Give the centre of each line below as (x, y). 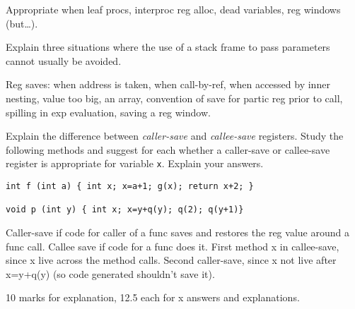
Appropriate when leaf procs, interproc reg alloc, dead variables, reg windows (173, 9)
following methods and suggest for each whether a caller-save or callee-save (168, 149)
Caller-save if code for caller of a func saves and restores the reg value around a (177, 232)
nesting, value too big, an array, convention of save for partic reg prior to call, (174, 98)
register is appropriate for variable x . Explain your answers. (135, 163)
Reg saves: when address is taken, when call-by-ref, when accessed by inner (168, 84)
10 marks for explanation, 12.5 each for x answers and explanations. (153, 297)
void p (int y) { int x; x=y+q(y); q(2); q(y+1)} (125, 210)
